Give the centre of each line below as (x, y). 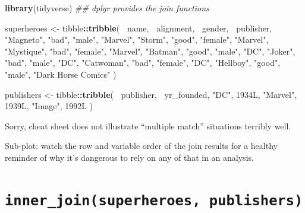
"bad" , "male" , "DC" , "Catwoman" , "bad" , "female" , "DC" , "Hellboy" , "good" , (143, 63)
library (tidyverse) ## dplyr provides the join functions (107, 8)
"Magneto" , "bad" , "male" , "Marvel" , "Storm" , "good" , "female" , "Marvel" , (137, 39)
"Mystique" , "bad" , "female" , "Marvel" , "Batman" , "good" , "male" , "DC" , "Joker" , (150, 51)
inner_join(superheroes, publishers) (154, 200)
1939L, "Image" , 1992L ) (49, 106)
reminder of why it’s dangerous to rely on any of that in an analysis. (129, 157)
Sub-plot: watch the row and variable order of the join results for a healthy (141, 146)
